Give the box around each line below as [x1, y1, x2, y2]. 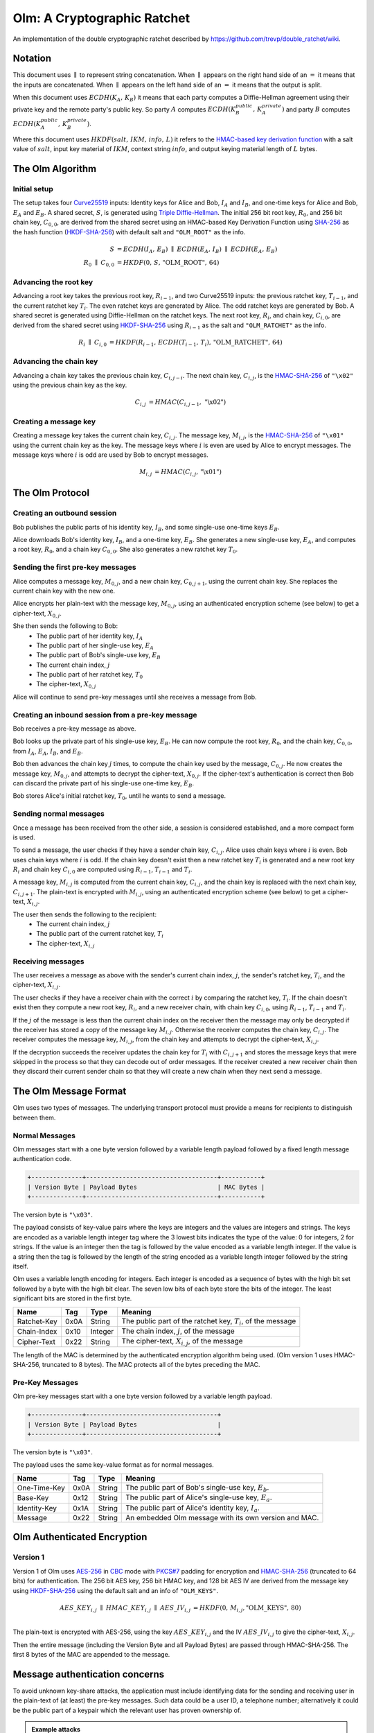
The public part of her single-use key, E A [36, 641, 154, 651]
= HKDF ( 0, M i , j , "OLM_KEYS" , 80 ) [193, 1603, 301, 1613]
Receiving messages [12, 957, 84, 966]
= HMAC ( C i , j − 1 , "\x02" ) [148, 399, 226, 408]
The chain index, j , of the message [121, 1326, 235, 1336]
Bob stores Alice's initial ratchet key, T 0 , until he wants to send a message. [12, 792, 226, 802]
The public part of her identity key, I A [36, 632, 143, 641]
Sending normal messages [12, 809, 105, 819]
